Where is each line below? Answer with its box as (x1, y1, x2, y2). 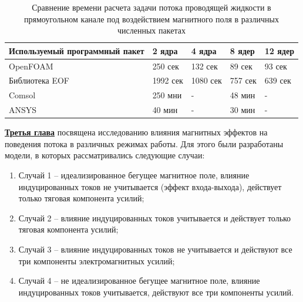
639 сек (264, 74, 291, 87)
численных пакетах (117, 24, 186, 36)
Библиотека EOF (9, 74, 69, 87)
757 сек (230, 74, 257, 87)
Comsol (9, 89, 36, 101)
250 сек (152, 59, 179, 72)
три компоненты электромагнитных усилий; (18, 254, 175, 267)
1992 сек (152, 74, 183, 87)
